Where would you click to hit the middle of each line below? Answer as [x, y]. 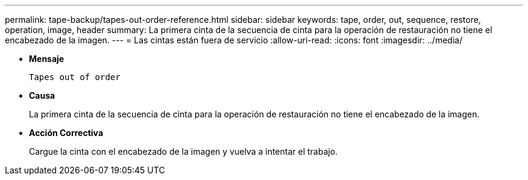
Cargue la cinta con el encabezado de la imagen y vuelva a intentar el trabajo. [184, 151]
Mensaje [47, 59]
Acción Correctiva [66, 133]
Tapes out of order [75, 77]
